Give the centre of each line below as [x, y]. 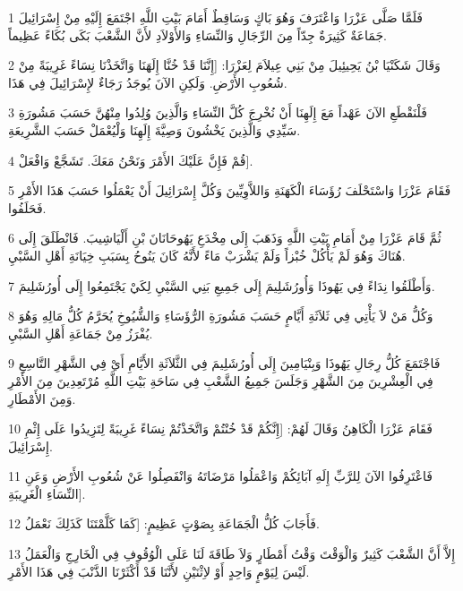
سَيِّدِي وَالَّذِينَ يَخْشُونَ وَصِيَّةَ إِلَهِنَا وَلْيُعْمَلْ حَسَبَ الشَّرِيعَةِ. [154, 129]
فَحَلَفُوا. [27, 207]
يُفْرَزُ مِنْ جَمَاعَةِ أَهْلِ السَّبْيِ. [81, 333]
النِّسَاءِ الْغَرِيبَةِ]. [47, 493]
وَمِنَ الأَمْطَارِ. [42, 398]
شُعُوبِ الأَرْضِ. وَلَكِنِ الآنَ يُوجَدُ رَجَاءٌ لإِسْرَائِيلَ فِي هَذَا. [148, 82]
